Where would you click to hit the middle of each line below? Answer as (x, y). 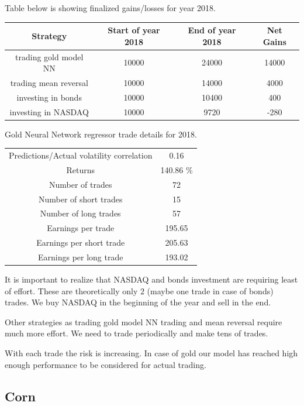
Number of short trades (81, 199)
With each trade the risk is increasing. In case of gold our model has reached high (151, 353)
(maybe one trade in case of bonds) (210, 290)
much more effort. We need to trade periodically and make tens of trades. (137, 333)
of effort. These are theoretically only (71, 290)
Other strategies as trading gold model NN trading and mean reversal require (144, 321)
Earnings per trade (81, 228)
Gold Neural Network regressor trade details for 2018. (101, 134)
